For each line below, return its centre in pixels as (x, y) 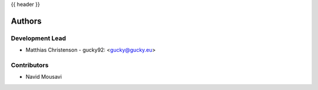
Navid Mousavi (44, 77)
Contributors (30, 65)
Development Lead (38, 38)
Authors (26, 21)
